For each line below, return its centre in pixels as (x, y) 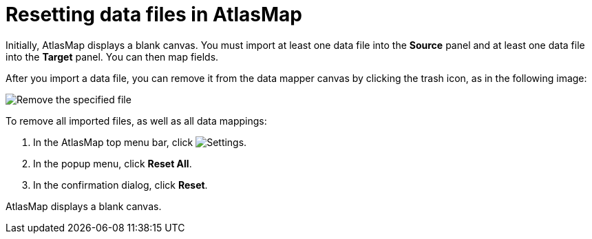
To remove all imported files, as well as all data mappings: (136, 121)
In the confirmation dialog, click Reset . (120, 185)
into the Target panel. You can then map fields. (112, 56)
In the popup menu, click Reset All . (113, 163)
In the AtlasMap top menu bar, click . (140, 142)
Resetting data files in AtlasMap (154, 14)
